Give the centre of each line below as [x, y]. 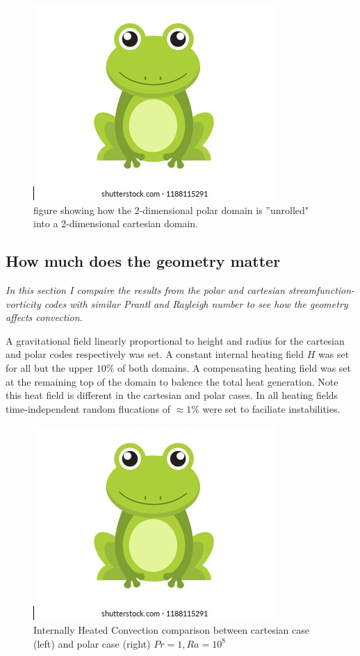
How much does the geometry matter [143, 261]
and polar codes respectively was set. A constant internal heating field [155, 354]
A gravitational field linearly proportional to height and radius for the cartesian [175, 340]
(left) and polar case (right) [92, 643]
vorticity [23, 303]
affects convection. [44, 317]
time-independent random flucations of [88, 408]
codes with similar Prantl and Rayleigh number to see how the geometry [196, 303]
